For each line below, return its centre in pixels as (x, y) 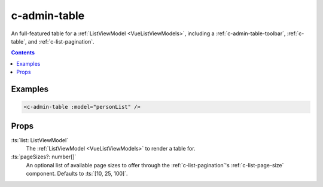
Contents (23, 53)
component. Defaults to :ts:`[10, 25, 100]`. (77, 174)
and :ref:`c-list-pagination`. (61, 41)
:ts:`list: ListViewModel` (40, 140)
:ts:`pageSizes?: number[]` (44, 157)
